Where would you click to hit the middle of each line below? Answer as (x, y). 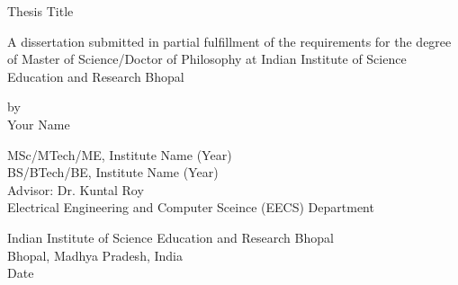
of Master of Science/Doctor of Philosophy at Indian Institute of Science (207, 59)
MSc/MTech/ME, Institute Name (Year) (120, 154)
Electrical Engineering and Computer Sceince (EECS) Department (191, 207)
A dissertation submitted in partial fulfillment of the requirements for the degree (229, 41)
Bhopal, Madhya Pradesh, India (95, 255)
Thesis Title (40, 11)
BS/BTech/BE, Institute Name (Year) (113, 172)
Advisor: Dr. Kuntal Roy (76, 189)
